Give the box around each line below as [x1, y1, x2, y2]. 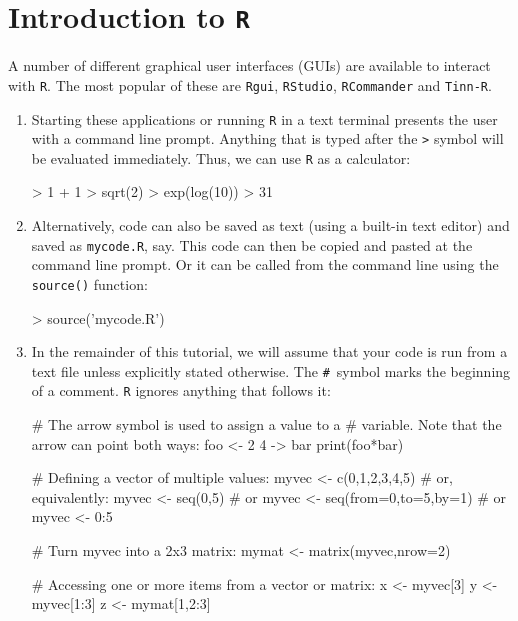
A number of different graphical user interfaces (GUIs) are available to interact [8, 55, 491, 76]
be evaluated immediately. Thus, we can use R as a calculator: [31, 147, 411, 168]
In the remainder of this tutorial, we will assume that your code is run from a [31, 341, 508, 362]
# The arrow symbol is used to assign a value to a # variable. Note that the [31, 414, 502, 435]
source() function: [31, 273, 148, 294]
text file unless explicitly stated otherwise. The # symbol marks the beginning [31, 360, 511, 381]
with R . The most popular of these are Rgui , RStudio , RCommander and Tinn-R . [8, 74, 492, 95]
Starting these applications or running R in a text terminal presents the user [31, 108, 498, 129]
